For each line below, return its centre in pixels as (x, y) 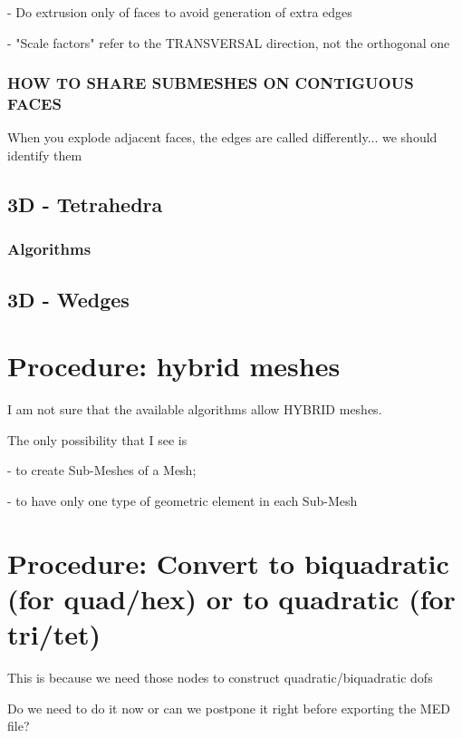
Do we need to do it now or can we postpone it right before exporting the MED (229, 708)
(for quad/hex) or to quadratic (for (231, 598)
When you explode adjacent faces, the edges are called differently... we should (222, 137)
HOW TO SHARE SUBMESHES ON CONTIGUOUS (211, 83)
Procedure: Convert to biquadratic (228, 563)
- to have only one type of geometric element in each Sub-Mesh (183, 500)
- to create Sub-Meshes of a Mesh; (102, 470)
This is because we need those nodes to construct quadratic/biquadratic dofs (220, 677)
